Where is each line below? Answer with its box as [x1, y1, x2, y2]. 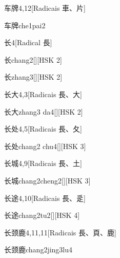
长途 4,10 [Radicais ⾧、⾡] [4, 192, 86, 203]
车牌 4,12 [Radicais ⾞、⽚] [4, 3, 86, 13]
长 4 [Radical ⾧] [4, 37, 52, 48]
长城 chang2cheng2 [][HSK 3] [4, 175, 91, 186]
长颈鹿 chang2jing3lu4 [4, 244, 73, 255]
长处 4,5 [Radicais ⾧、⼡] [4, 123, 82, 134]
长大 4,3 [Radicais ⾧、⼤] [4, 88, 82, 99]
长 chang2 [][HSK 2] [4, 54, 62, 65]
